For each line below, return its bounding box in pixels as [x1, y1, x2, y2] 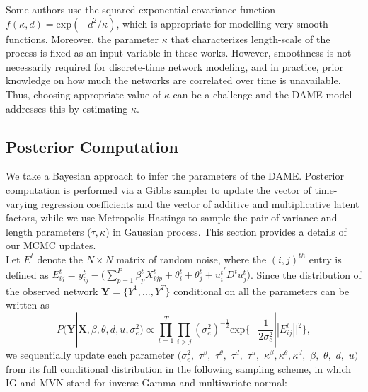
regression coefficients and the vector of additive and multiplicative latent [40, 196, 360, 211]
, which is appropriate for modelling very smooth [116, 16, 328, 30]
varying [6, 196, 38, 211]
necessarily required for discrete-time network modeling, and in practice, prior [6, 59, 343, 74]
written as [6, 297, 50, 312]
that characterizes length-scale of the [171, 31, 330, 46]
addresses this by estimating [6, 100, 128, 115]
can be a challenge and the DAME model [173, 86, 352, 101]
